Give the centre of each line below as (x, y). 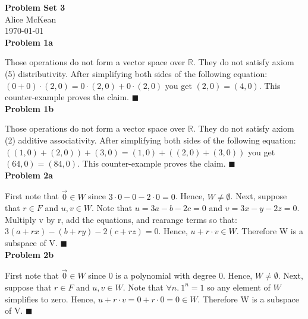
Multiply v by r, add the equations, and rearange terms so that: (121, 219)
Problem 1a (29, 42)
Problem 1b (29, 108)
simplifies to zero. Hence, (50, 299)
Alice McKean (31, 19)
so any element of (239, 287)
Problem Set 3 (35, 7)
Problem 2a (29, 175)
